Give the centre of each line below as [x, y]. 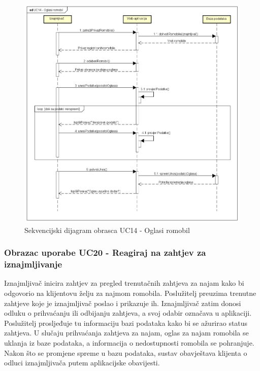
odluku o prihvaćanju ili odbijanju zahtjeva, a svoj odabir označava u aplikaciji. [128, 313]
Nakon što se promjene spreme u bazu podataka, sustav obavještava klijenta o [126, 352]
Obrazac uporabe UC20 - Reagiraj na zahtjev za [105, 252]
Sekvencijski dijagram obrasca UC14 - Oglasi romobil [107, 230]
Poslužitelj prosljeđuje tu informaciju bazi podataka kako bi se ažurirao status [126, 323]
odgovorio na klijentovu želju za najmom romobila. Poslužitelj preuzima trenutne [130, 293]
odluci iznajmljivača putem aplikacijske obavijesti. [82, 363]
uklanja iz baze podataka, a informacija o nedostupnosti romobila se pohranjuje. [129, 343]
